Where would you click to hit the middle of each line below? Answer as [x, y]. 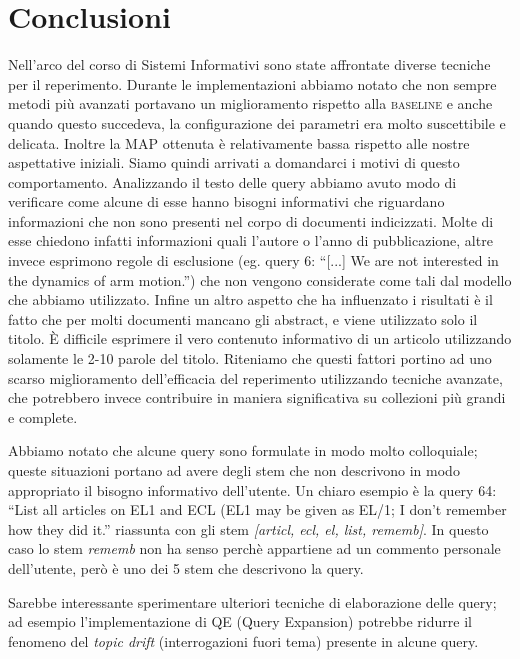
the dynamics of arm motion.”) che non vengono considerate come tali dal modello [260, 279]
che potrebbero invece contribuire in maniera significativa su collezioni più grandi [257, 397]
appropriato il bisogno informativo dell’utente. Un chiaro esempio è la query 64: [252, 489]
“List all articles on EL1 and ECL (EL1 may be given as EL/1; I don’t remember [257, 509]
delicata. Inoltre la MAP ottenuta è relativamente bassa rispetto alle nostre [239, 142]
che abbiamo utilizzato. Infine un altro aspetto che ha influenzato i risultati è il [250, 299]
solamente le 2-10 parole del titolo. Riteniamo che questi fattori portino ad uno [250, 358]
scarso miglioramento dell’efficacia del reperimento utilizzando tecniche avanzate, [255, 377]
